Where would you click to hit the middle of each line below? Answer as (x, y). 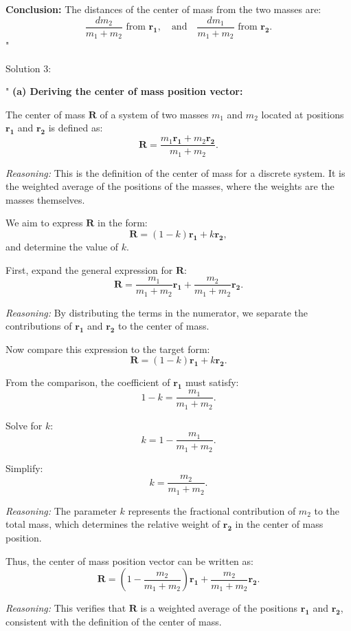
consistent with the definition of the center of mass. (114, 621)
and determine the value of (62, 246)
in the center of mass (279, 524)
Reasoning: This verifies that (66, 608)
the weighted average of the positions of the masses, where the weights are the (170, 186)
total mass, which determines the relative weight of (113, 524)
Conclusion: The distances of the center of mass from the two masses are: (163, 9)
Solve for (24, 425)
